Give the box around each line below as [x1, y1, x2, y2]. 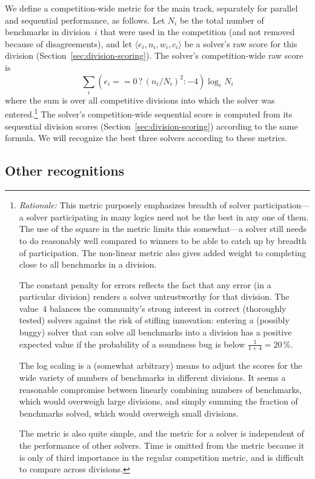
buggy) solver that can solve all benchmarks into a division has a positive [19, 326, 292, 339]
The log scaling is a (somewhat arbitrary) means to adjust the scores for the [19, 359, 302, 372]
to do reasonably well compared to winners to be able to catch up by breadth [19, 234, 307, 246]
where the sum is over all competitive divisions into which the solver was [5, 93, 275, 106]
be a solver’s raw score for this [184, 37, 297, 50]
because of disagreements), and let [5, 37, 132, 50]
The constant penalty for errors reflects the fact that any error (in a [19, 278, 271, 291]
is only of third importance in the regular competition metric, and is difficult [19, 451, 304, 463]
